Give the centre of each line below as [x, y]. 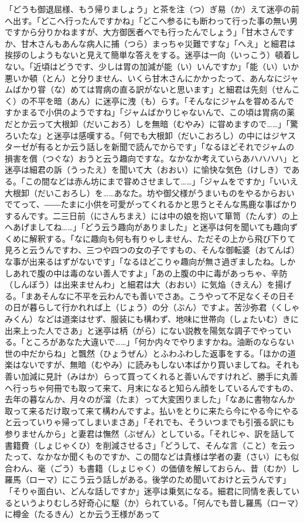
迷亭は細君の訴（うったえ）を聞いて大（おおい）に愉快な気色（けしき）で [148, 170]
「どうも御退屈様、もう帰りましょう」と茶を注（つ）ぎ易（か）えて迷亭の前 [152, 9]
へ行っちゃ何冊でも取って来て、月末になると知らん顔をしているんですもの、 [152, 387]
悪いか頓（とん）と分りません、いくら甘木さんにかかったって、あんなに [144, 78]
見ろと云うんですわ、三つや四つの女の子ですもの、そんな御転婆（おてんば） [152, 250]
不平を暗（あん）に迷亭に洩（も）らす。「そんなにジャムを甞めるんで [161, 100]
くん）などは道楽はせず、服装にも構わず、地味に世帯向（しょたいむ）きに [156, 319]
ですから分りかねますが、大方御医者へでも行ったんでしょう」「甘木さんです [150, 32]
